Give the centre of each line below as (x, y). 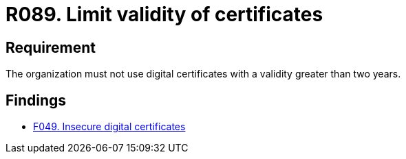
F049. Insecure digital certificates (109, 127)
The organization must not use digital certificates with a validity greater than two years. (203, 74)
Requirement (51, 47)
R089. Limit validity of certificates (164, 14)
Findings (36, 100)
